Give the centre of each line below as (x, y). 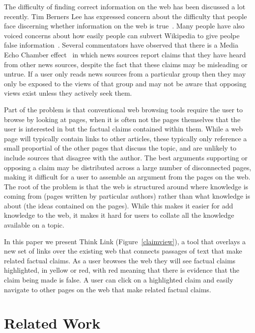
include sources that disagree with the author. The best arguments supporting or (126, 157)
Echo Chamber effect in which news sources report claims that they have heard (125, 54)
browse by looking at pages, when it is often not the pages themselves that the (122, 119)
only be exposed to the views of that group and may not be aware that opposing (125, 83)
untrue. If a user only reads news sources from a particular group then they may (125, 74)
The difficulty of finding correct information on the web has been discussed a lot (125, 6)
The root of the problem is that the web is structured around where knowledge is (126, 186)
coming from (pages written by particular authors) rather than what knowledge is (127, 196)
